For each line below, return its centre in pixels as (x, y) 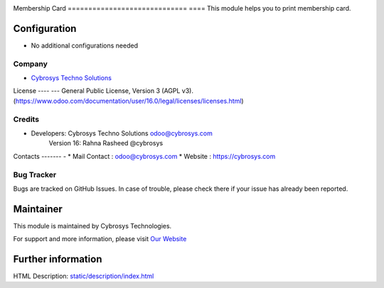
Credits (26, 119)
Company (30, 64)
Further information (58, 259)
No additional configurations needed (85, 45)
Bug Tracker (35, 175)
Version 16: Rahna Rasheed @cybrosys (106, 143)
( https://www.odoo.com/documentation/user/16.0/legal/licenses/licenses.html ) (129, 101)
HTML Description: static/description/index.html (84, 276)
